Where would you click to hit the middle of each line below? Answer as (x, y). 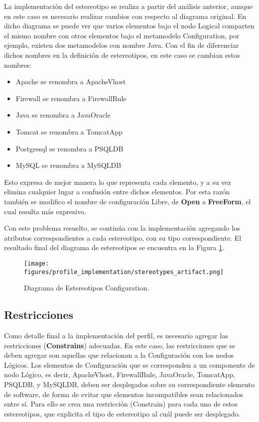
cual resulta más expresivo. (45, 211)
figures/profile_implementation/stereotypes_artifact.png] (124, 272)
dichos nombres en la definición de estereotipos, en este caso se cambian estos (122, 55)
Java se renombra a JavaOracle (63, 115)
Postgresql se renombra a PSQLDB (69, 148)
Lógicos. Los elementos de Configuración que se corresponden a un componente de (129, 364)
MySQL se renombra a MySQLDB (68, 165)
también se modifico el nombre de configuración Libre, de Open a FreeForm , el (128, 201)
